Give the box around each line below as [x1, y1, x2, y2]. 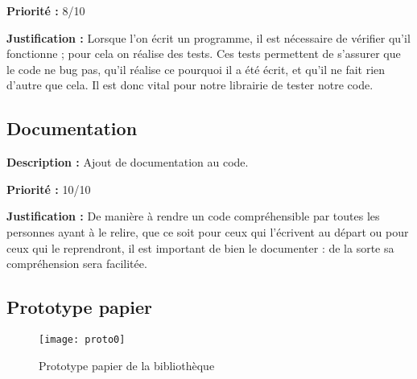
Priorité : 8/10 [6, 2, 85, 19]
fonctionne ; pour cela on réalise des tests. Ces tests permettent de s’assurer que [6, 45, 401, 62]
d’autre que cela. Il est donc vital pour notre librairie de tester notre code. [6, 76, 374, 93]
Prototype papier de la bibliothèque [39, 356, 215, 373]
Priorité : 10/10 [6, 180, 91, 197]
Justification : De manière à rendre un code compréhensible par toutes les [6, 208, 380, 225]
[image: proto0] [39, 333, 126, 345]
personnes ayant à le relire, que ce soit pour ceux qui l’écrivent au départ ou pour [6, 223, 409, 240]
